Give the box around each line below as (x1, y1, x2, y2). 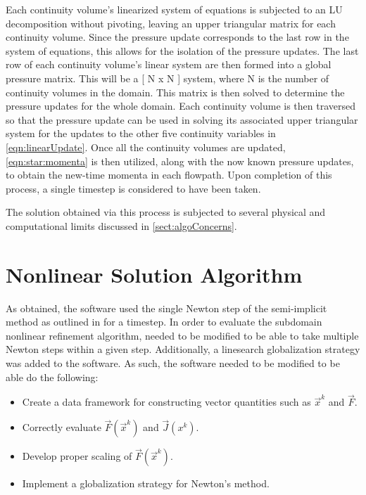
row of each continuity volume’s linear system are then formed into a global (6, 57, 332, 72)
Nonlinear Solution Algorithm (6, 259, 303, 288)
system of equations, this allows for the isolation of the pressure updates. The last (6, 43, 359, 58)
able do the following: (6, 369, 99, 384)
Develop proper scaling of (22, 449, 132, 463)
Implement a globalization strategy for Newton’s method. (22, 476, 270, 491)
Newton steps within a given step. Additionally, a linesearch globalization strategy (6, 342, 360, 356)
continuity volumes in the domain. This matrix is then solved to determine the (6, 84, 345, 99)
